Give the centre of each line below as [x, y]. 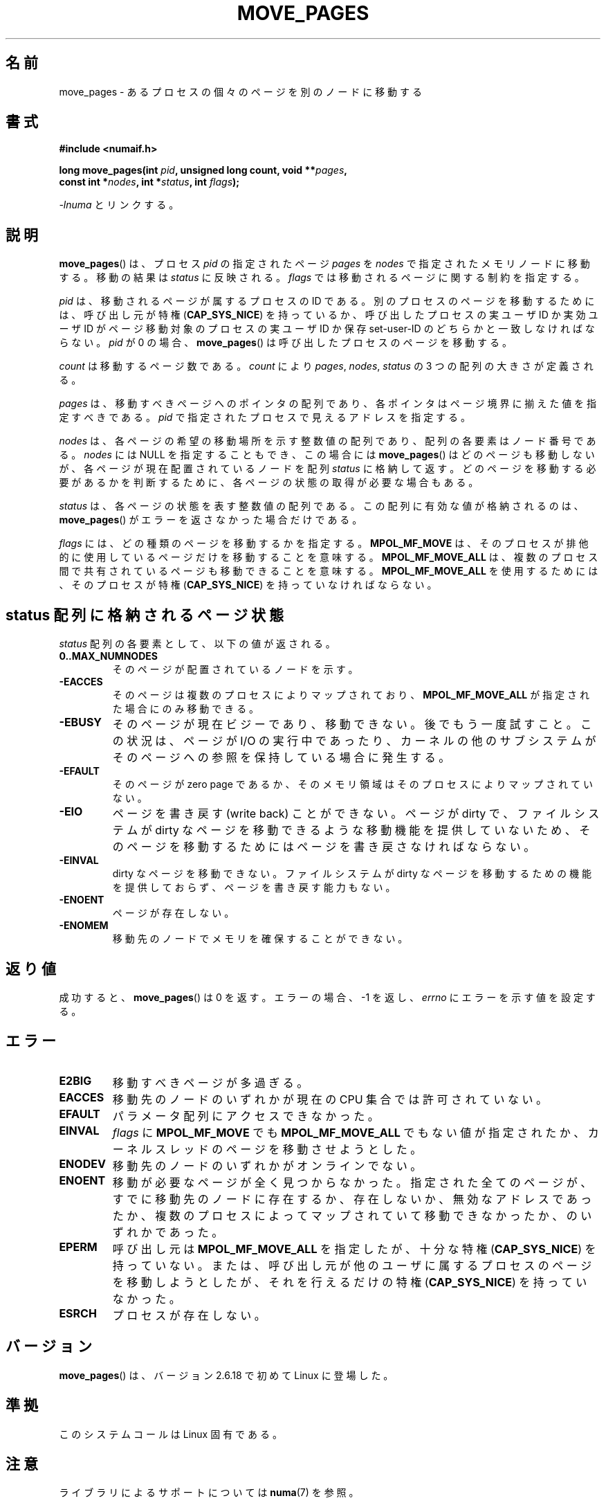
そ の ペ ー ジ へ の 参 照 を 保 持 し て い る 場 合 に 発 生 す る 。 [281, 758]
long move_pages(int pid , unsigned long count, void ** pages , [203, 170]
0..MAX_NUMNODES [108, 656]
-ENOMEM [84, 926]
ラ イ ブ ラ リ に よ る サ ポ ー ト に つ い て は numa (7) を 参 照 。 [209, 1493]
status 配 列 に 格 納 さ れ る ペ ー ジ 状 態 [145, 615]
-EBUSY [81, 722]
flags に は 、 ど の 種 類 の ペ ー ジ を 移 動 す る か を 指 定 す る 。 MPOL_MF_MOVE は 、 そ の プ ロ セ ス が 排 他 [324, 543]
